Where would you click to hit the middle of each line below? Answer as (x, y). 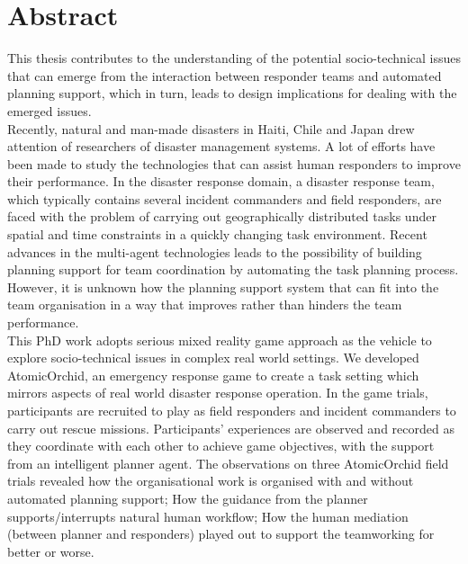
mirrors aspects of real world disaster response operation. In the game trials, (218, 393)
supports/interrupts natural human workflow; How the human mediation (208, 516)
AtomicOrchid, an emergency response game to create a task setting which (213, 375)
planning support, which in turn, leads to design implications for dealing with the (232, 93)
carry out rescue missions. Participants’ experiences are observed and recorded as (231, 428)
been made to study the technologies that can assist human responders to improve (234, 163)
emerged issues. (49, 110)
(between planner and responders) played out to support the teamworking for (221, 534)
